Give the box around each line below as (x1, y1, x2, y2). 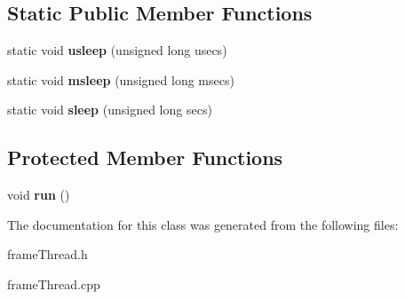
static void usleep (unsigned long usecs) (7, 41, 227, 59)
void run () (7, 185, 70, 204)
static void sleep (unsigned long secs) (7, 100, 212, 119)
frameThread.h (7, 245, 88, 264)
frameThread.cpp (7, 274, 100, 293)
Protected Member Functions (7, 144, 283, 171)
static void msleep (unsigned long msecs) (7, 70, 234, 89)
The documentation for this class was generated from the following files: (7, 215, 399, 233)
